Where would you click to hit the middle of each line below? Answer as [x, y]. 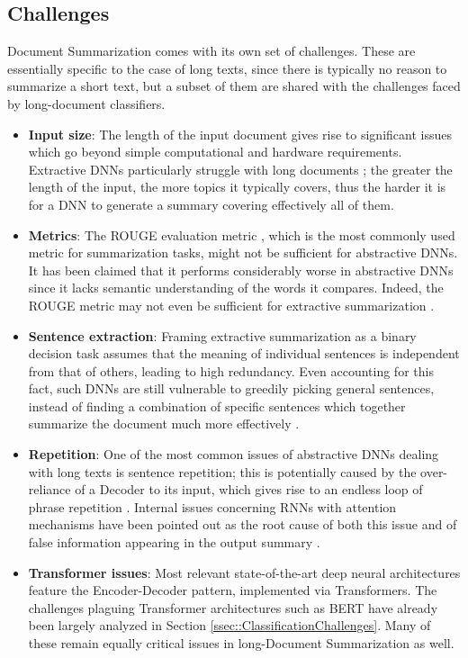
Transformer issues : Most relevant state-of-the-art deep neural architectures [244, 572]
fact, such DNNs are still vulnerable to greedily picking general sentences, [231, 388]
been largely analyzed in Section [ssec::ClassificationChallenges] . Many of [229, 625]
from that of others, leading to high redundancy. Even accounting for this [231, 370]
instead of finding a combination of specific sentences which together [217, 406]
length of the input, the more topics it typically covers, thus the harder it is [237, 187]
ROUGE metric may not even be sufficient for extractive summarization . [231, 305]
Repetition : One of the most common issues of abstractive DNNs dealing [234, 454]
